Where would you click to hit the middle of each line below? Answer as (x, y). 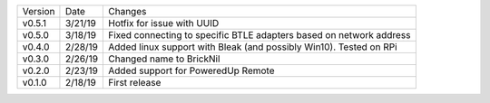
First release (135, 83)
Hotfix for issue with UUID (164, 23)
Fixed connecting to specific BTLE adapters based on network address (260, 35)
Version (39, 11)
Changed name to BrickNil (164, 59)
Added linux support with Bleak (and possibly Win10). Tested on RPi (253, 47)
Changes (127, 11)
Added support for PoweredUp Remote (192, 70)
